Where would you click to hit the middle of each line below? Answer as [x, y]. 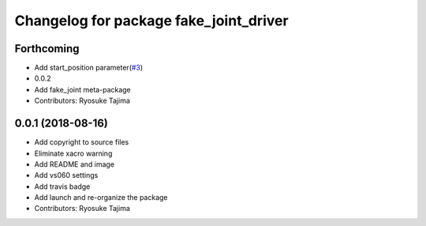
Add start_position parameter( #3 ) [89, 68]
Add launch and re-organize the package [101, 198]
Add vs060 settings [66, 175]
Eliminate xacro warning [73, 153]
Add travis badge [62, 186]
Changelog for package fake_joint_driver [151, 21]
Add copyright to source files [82, 142]
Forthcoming [47, 49]
